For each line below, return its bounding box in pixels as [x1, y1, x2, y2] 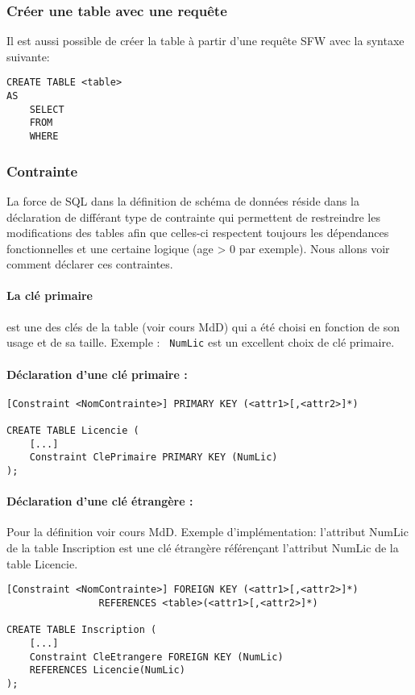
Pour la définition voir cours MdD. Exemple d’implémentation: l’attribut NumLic [6, 523, 409, 540]
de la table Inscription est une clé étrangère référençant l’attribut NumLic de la [6, 539, 399, 556]
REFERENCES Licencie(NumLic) [29, 664, 185, 676]
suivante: [6, 48, 50, 65]
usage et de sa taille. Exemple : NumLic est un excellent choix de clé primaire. [6, 334, 395, 351]
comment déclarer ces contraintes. [6, 256, 173, 273]
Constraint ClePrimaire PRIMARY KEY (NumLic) [29, 452, 278, 464]
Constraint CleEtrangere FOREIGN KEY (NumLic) [29, 651, 284, 663]
